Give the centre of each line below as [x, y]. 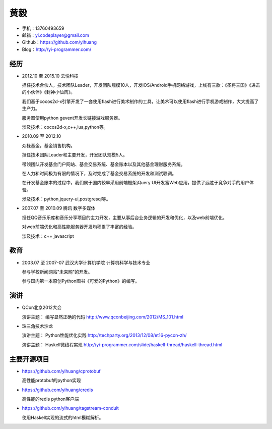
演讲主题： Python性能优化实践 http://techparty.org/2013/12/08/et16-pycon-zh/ [104, 335]
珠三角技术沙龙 [37, 326]
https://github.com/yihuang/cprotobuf [61, 371]
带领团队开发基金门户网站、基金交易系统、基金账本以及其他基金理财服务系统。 [104, 164]
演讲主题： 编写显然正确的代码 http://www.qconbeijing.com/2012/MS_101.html [103, 317]
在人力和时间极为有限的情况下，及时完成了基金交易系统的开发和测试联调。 [99, 173]
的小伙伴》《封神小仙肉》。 [48, 92]
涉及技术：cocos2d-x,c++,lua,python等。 [65, 127]
